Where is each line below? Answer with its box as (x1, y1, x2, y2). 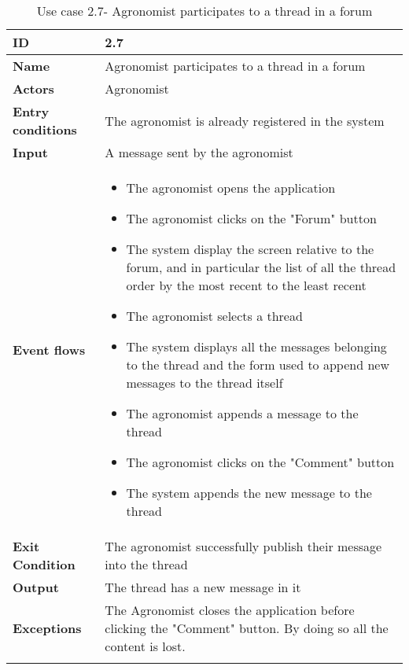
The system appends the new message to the (126, 484, 372, 502)
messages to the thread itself (126, 374, 283, 392)
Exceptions (13, 619, 82, 637)
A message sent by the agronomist (105, 143, 293, 161)
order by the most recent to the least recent (126, 276, 367, 294)
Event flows (13, 340, 86, 359)
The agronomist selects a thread (126, 307, 303, 325)
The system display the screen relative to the (126, 240, 374, 258)
